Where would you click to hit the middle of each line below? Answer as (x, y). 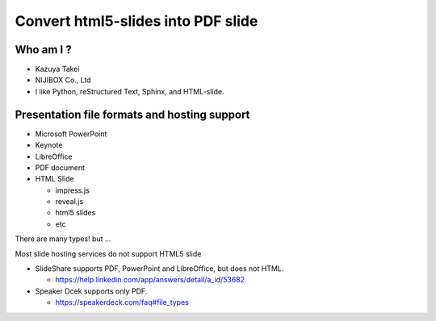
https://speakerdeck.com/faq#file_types (122, 302)
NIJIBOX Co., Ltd (63, 80)
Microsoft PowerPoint (71, 134)
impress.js (73, 190)
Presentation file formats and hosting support (132, 114)
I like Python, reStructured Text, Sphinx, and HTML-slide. (130, 91)
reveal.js (69, 202)
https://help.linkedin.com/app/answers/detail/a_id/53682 (150, 280)
